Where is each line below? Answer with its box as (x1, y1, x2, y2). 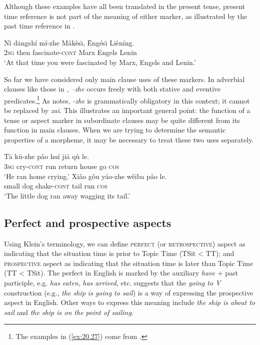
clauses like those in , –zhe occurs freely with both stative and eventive (4, 83, 221, 94)
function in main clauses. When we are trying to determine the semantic (4, 124, 226, 135)
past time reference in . (4, 20, 75, 31)
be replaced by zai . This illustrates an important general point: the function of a (4, 105, 250, 115)
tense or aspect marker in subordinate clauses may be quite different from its (4, 114, 240, 125)
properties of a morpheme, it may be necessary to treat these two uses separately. (4, 134, 254, 144)
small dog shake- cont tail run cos (4, 180, 107, 191)
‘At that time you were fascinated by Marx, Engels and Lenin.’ (4, 56, 196, 67)
